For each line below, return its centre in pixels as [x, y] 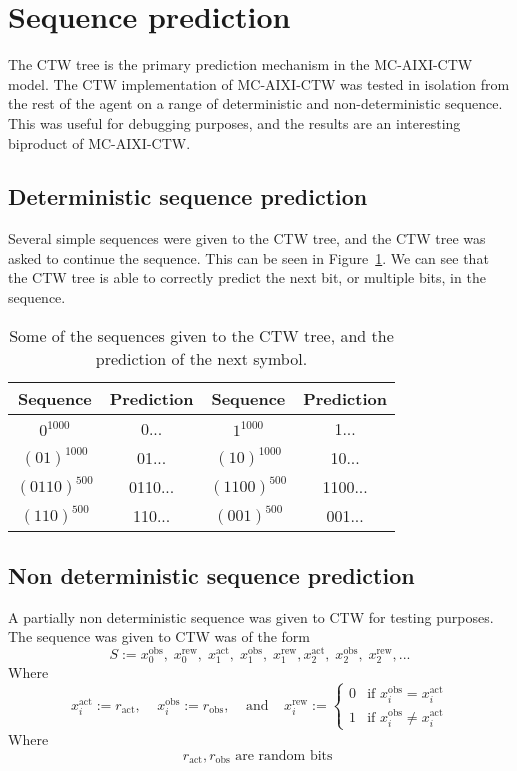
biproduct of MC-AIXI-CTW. [99, 142]
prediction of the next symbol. [201, 358]
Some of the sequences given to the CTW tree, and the [201, 335]
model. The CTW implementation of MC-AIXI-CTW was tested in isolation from [259, 83]
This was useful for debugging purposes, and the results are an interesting [234, 122]
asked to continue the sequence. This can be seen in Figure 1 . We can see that [248, 257]
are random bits [284, 755]
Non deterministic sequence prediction [211, 575]
